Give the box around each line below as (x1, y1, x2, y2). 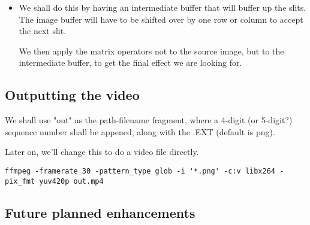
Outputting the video (5, 86, 140, 104)
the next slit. (19, 25, 67, 37)
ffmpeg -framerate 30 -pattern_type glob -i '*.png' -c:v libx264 (5, 166, 276, 175)
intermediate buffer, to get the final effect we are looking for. (19, 56, 242, 69)
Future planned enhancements (5, 203, 195, 221)
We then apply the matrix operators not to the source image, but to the (19, 44, 284, 57)
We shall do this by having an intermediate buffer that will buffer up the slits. (19, 1, 306, 13)
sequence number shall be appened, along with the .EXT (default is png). (5, 125, 275, 138)
